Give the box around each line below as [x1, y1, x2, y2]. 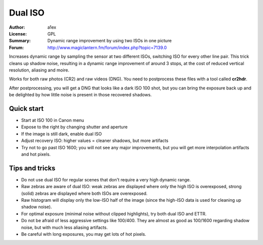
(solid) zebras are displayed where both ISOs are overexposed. [21, 190, 148, 196]
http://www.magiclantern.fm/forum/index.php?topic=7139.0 [47, 44, 167, 51]
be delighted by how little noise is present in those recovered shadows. [9, 92, 152, 98]
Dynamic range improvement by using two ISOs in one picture [47, 38, 172, 44]
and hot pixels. [21, 151, 51, 157]
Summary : [9, 38, 31, 44]
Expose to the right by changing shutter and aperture [21, 124, 128, 130]
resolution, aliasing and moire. [9, 67, 70, 73]
